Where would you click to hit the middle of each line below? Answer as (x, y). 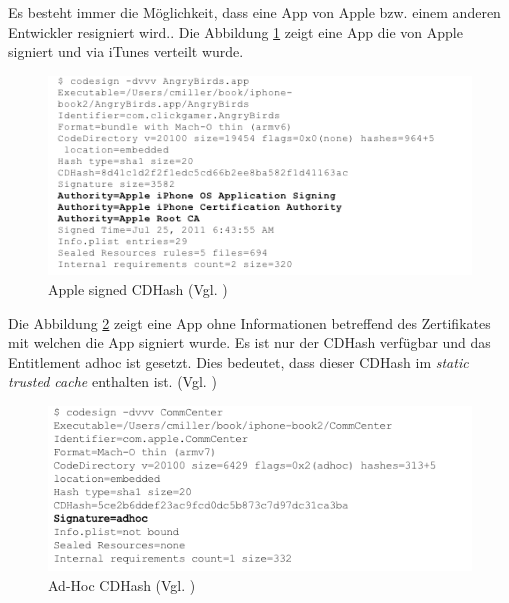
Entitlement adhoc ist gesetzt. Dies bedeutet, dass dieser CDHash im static (238, 361)
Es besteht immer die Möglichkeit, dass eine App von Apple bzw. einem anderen (254, 12)
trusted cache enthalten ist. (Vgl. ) (112, 381)
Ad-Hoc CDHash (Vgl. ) (122, 584)
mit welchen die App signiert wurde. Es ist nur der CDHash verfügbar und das (249, 342)
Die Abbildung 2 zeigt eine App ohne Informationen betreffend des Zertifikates (249, 322)
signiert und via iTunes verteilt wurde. (126, 51)
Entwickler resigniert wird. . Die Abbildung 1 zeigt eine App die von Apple (235, 31)
